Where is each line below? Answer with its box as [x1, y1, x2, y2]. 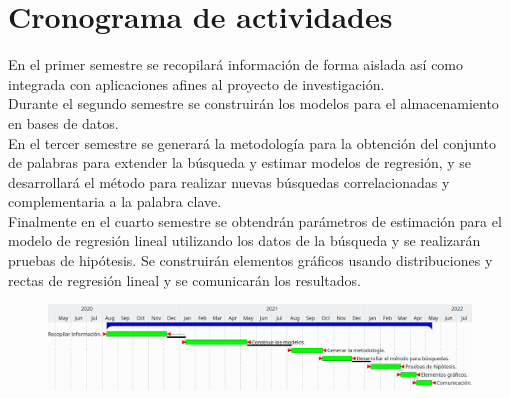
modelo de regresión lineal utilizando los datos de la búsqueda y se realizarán [8, 230, 481, 251]
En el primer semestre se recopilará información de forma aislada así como [8, 54, 464, 75]
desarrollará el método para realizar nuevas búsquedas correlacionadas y [8, 171, 450, 192]
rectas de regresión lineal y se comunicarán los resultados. [8, 269, 361, 290]
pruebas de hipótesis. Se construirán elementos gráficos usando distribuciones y [8, 250, 493, 271]
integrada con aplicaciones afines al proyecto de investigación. [8, 73, 385, 94]
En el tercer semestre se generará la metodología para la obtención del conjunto [8, 132, 496, 153]
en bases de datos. [8, 112, 119, 133]
